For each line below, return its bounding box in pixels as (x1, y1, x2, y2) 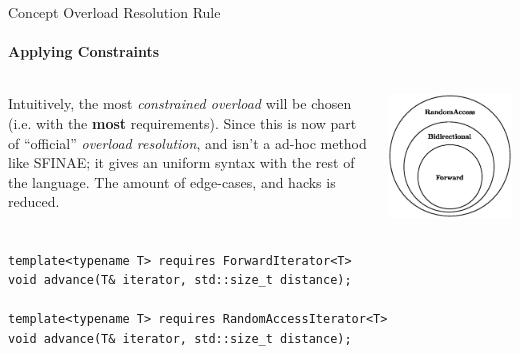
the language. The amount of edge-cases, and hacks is (8, 171, 336, 192)
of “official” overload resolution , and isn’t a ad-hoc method (8, 132, 367, 153)
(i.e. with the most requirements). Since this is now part (8, 112, 357, 133)
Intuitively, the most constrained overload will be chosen (8, 93, 352, 114)
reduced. (8, 191, 60, 212)
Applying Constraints (8, 41, 160, 62)
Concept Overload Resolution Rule (8, 2, 221, 22)
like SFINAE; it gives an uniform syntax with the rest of (8, 152, 355, 173)
